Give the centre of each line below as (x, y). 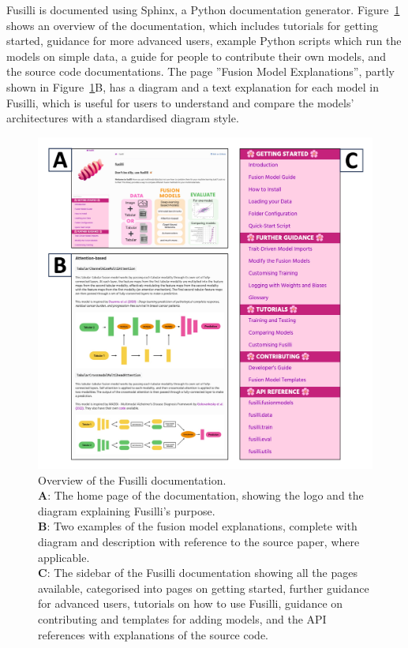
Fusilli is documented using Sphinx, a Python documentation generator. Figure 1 (203, 9)
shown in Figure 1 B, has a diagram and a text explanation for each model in (193, 86)
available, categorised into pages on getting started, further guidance (204, 588)
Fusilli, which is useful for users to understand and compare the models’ (180, 102)
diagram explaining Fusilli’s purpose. (127, 510)
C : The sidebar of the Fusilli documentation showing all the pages (198, 573)
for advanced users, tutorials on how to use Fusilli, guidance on (191, 603)
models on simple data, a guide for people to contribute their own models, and (197, 56)
